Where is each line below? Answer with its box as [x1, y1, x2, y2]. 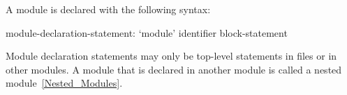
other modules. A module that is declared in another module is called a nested [6, 62, 342, 76]
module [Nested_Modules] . [6, 76, 123, 90]
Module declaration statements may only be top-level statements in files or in [6, 49, 337, 63]
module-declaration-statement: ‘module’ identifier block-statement [6, 25, 288, 40]
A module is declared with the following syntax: [6, 2, 211, 16]
